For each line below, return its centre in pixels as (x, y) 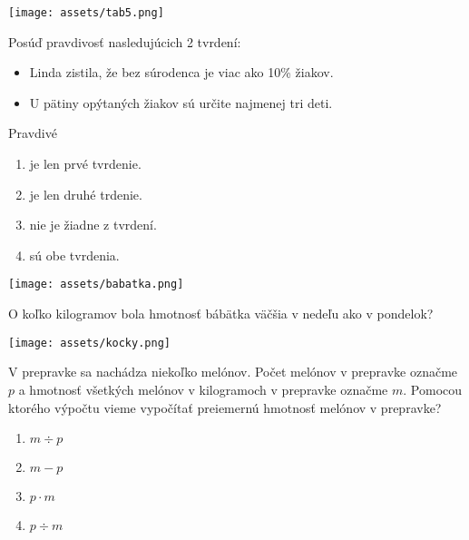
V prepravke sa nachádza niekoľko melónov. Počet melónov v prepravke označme (233, 372)
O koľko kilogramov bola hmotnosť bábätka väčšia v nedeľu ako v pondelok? (221, 314)
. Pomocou (433, 389)
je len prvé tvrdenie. (85, 164)
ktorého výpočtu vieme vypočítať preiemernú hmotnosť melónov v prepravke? (225, 407)
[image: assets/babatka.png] (96, 285)
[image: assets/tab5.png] (86, 13)
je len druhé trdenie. (86, 194)
